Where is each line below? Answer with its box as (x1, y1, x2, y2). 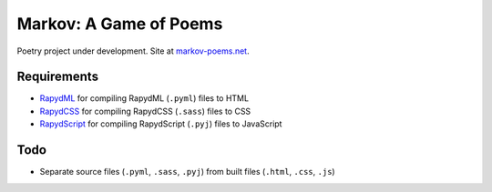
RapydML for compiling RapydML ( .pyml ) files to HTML (39, 93, 250, 104)
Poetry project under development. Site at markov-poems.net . (16, 45, 250, 56)
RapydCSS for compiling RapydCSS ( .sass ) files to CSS (39, 106, 251, 116)
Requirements (16, 69, 99, 85)
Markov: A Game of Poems (16, 14, 223, 34)
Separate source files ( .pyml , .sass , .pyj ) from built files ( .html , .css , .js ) (39, 167, 336, 177)
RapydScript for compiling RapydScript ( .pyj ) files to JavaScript (39, 118, 282, 129)
